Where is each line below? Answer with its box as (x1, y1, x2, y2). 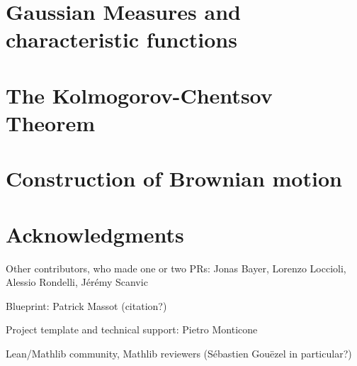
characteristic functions (6, 25, 237, 54)
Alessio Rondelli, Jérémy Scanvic (6, 274, 148, 289)
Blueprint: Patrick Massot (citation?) (6, 298, 167, 313)
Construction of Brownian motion (6, 164, 342, 193)
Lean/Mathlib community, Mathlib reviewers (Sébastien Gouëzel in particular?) (6, 346, 352, 360)
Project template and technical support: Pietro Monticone (6, 322, 258, 337)
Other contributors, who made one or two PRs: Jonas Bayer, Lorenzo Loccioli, (6, 260, 346, 275)
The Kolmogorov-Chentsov (6, 80, 273, 109)
